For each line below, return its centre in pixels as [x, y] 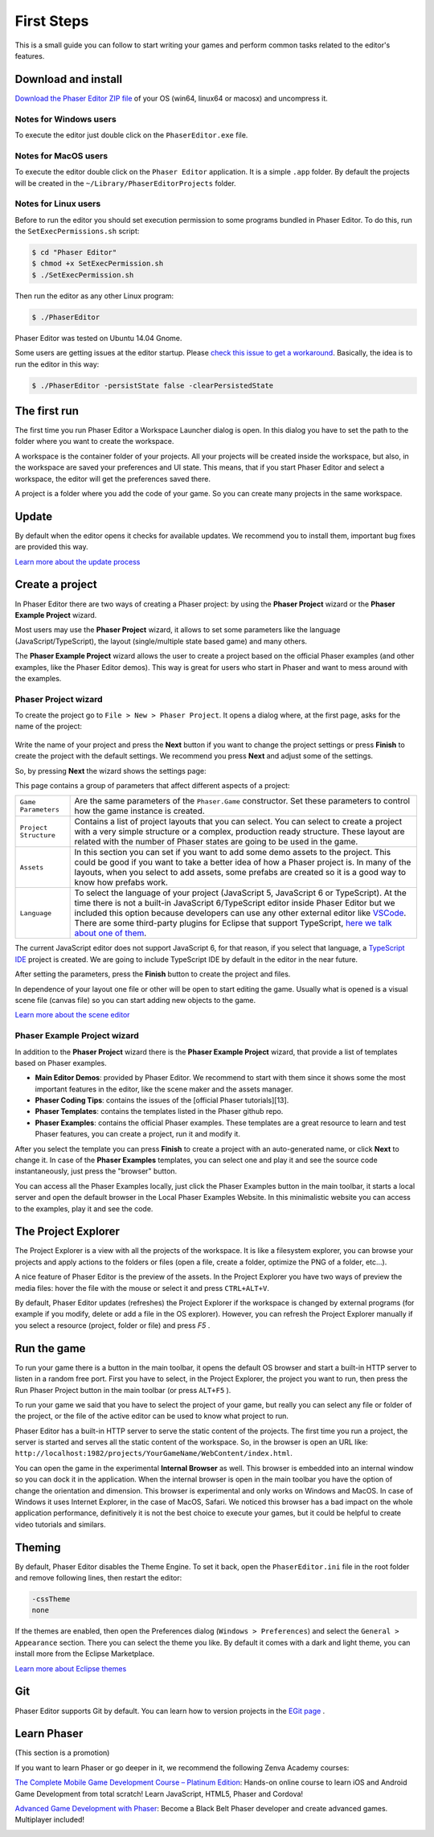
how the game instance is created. [139, 811]
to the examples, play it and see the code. [84, 1208]
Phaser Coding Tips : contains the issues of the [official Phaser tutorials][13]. [162, 1100]
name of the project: [49, 726]
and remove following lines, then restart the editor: [98, 1578]
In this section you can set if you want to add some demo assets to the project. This [233, 853]
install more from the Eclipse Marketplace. [85, 1654]
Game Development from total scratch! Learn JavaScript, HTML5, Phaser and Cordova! [159, 1794]
